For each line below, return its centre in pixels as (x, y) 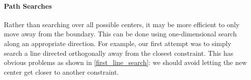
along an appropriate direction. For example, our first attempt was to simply (118, 43)
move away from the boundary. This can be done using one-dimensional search (120, 34)
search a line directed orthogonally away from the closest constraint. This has (119, 53)
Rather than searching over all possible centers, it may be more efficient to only (122, 24)
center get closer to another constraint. (61, 72)
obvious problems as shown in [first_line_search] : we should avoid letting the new (125, 62)
